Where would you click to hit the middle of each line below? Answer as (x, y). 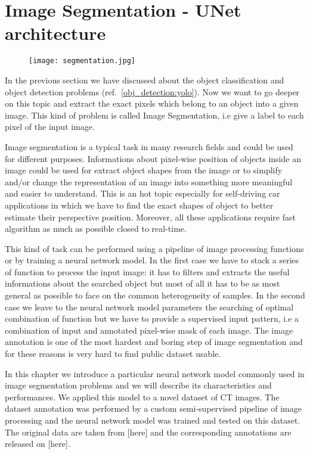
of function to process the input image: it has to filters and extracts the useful (147, 271)
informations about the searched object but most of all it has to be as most (142, 283)
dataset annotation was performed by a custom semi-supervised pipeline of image (153, 408)
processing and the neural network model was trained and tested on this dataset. (153, 420)
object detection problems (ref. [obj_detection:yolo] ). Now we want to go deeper (152, 91)
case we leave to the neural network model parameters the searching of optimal (149, 307)
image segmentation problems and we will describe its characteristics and (138, 385)
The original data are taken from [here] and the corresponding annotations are (148, 432)
